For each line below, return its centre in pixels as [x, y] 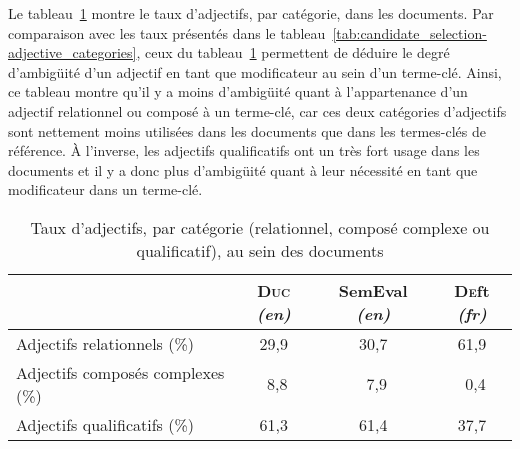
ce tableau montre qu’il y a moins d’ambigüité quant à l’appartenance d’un [238, 91]
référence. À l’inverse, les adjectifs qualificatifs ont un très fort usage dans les [244, 150]
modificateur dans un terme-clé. [105, 189]
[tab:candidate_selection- [409, 32]
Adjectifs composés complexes [120, 372]
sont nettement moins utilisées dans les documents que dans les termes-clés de [247, 130]
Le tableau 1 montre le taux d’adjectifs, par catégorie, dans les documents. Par [251, 13]
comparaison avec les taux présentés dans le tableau [167, 32]
